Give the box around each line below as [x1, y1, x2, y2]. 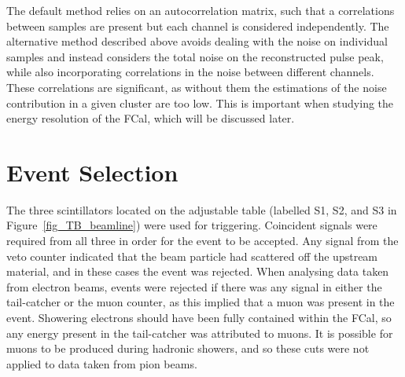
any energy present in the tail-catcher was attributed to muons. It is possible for [6, 324, 393, 341]
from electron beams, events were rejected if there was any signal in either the [6, 278, 382, 295]
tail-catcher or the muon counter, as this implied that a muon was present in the [6, 294, 395, 310]
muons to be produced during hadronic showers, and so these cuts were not [6, 340, 370, 357]
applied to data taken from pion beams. [6, 355, 197, 372]
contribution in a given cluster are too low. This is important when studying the [6, 94, 394, 111]
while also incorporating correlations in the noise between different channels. [6, 64, 374, 80]
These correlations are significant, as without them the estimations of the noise [6, 79, 387, 95]
